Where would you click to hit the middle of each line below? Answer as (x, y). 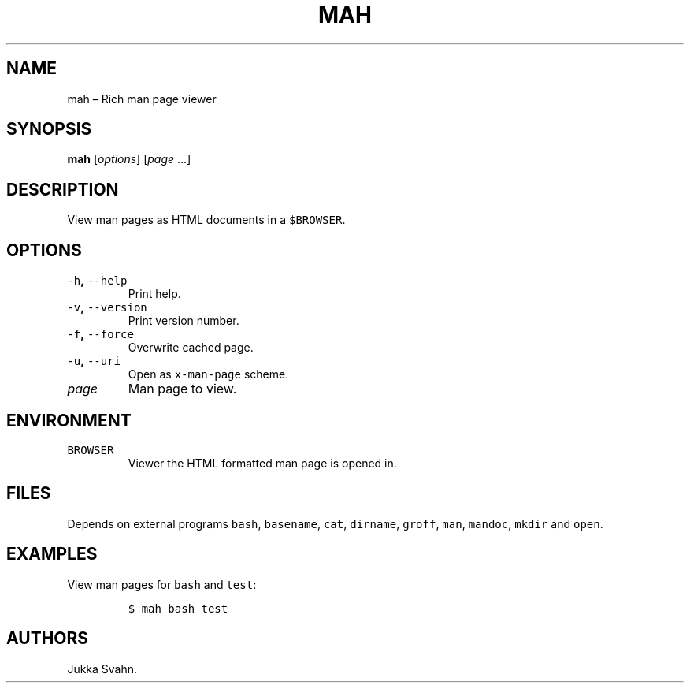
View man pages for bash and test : (162, 584)
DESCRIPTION (63, 189)
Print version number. (184, 321)
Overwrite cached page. (191, 348)
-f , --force (100, 334)
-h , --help (97, 281)
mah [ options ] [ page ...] (129, 159)
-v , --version (107, 307)
